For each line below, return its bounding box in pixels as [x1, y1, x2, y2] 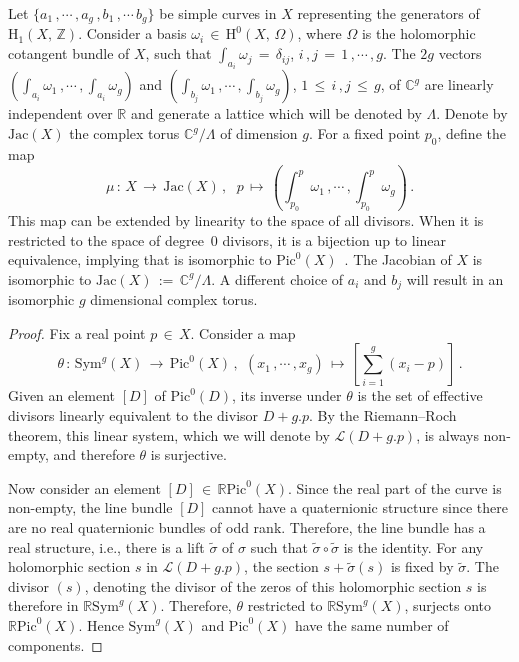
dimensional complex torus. [90, 289, 258, 310]
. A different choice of [211, 268, 344, 289]
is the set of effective [357, 385, 483, 406]
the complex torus [69, 123, 180, 144]
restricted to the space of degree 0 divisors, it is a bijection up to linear [8, 229, 447, 250]
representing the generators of [297, 3, 480, 23]
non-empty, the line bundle [8, 497, 173, 518]
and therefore [53, 444, 135, 465]
